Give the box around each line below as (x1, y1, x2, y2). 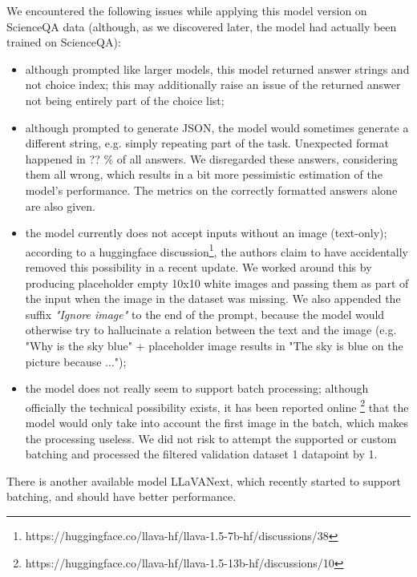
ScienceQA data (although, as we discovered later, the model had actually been (6, 18, 397, 34)
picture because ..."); (25, 353, 127, 369)
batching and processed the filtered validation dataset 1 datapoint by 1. (25, 446, 378, 462)
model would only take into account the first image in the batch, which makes (25, 414, 409, 430)
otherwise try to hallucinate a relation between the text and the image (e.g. (25, 321, 397, 338)
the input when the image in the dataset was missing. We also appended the (25, 290, 401, 307)
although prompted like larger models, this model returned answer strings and (25, 60, 410, 77)
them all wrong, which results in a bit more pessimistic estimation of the (25, 166, 383, 183)
